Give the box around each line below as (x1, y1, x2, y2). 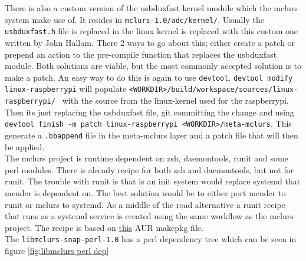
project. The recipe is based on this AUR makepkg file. (5, 221, 203, 233)
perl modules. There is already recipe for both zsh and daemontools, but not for (5, 163, 294, 176)
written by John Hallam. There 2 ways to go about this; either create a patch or (5, 36, 295, 48)
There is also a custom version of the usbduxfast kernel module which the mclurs (5, 2, 298, 14)
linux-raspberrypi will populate (5, 82, 127, 95)
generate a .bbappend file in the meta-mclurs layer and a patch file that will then (5, 128, 298, 141)
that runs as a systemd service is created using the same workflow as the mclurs (5, 210, 294, 222)
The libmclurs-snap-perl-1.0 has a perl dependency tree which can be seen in (5, 233, 297, 245)
